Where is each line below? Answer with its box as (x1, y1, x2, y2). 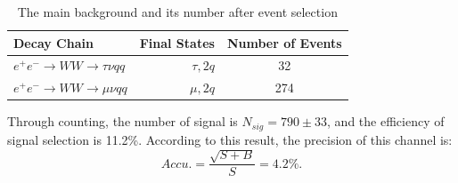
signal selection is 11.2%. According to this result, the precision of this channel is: (7, 130, 453, 148)
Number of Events (226, 33, 342, 52)
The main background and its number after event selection (17, 3, 338, 20)
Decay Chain (13, 33, 94, 52)
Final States (139, 33, 215, 52)
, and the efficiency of (327, 112, 445, 131)
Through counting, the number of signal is (7, 112, 238, 131)
